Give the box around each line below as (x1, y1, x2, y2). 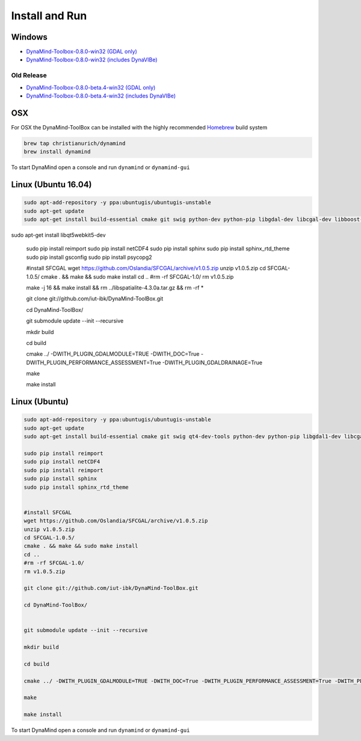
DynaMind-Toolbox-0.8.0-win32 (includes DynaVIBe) (26, 56, 158, 63)
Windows (11, 32, 48, 42)
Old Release (11, 71, 48, 79)
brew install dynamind (23, 148, 91, 155)
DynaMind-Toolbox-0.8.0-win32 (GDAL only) (26, 48, 138, 55)
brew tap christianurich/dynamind (23, 140, 126, 147)
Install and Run (11, 9, 87, 22)
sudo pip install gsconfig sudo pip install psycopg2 (26, 253, 153, 261)
